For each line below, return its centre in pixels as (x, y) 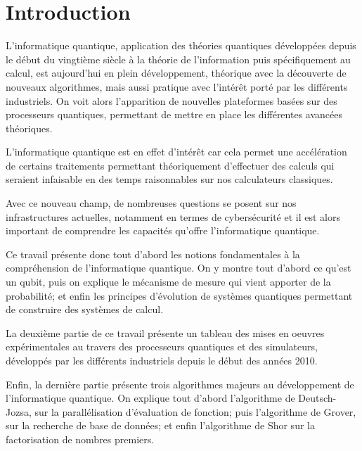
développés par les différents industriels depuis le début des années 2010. (162, 360)
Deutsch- (317, 398)
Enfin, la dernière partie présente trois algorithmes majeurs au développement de (180, 384)
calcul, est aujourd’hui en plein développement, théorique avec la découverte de (176, 73)
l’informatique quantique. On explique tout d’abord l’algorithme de (150, 398)
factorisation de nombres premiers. (80, 439)
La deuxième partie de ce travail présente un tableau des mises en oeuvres (165, 332)
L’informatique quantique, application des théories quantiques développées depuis (181, 45)
